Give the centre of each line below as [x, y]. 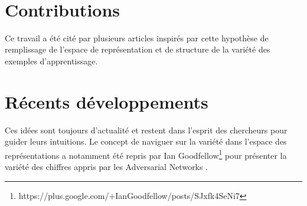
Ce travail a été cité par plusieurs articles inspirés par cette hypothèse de [137, 37]
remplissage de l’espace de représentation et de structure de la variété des [138, 49]
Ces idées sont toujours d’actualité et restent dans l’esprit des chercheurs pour [146, 130]
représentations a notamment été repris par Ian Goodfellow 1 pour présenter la [146, 154]
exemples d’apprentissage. [51, 61]
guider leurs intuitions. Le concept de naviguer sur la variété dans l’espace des [146, 141]
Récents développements [107, 101]
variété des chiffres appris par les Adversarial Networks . [107, 167]
